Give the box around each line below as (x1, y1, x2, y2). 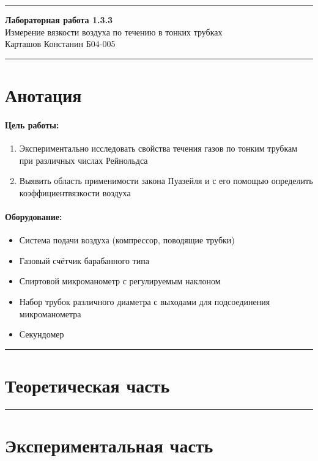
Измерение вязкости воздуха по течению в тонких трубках (5, 25, 223, 38)
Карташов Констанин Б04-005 (5, 37, 116, 50)
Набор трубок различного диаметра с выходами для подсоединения (19, 295, 270, 308)
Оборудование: (5, 210, 62, 223)
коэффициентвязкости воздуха (19, 186, 131, 199)
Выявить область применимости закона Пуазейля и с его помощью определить (19, 174, 313, 187)
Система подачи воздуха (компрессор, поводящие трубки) (19, 234, 235, 246)
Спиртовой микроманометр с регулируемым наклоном (19, 275, 221, 287)
